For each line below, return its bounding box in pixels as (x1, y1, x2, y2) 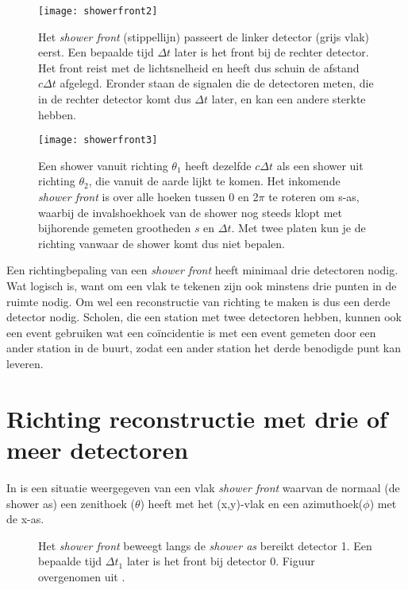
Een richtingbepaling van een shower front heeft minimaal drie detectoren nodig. (6, 262, 398, 278)
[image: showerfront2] (38, 6, 158, 17)
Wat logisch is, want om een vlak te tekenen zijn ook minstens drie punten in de (6, 278, 397, 294)
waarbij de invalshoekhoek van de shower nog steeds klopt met (38, 204, 343, 220)
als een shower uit (276, 157, 364, 173)
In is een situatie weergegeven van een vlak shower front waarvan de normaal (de (6, 479, 400, 495)
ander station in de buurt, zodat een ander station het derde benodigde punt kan (6, 340, 401, 356)
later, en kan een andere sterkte (211, 91, 366, 107)
